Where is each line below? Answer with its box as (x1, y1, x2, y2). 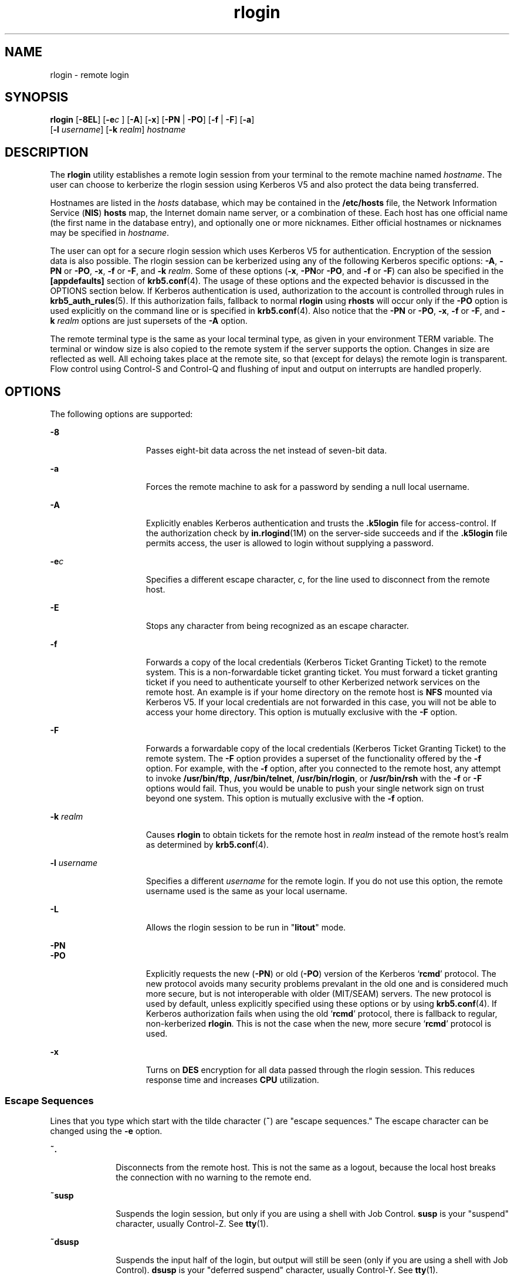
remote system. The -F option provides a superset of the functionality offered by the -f (146, 753, 481, 764)
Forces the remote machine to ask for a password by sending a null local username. (146, 482, 470, 492)
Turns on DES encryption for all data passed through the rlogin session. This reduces (146, 1065, 475, 1075)
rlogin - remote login (50, 69, 129, 80)
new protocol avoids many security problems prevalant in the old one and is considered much (146, 979, 508, 989)
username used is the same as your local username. (146, 886, 347, 896)
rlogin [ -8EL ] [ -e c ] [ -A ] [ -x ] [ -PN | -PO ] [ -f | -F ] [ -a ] (50, 114, 255, 125)
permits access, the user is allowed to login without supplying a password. (146, 538, 434, 549)
